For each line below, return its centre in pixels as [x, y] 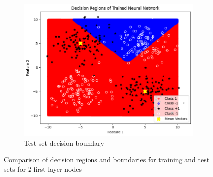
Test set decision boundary [64, 143]
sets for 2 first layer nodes [43, 169]
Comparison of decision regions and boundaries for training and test [107, 159]
